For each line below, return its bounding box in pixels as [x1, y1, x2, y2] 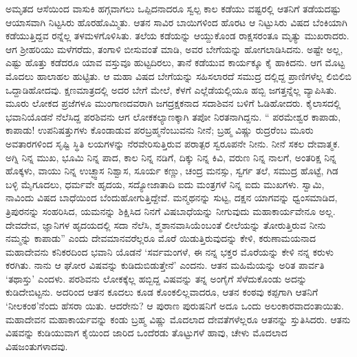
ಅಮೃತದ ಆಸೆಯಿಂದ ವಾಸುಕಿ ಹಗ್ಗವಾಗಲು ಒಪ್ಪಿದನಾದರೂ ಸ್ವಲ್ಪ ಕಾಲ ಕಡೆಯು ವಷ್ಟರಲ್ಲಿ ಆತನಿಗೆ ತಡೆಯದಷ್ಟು [6, 1, 341, 15]
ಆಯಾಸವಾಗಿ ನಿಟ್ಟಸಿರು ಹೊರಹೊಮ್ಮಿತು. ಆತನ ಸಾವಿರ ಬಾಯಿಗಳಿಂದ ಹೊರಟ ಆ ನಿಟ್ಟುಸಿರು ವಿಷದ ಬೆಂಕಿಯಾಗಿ [6, 14, 347, 29]
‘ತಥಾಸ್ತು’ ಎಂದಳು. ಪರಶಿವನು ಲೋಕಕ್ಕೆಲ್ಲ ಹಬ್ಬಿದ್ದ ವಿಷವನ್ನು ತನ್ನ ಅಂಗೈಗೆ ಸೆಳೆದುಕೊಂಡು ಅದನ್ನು [6, 271, 307, 285]
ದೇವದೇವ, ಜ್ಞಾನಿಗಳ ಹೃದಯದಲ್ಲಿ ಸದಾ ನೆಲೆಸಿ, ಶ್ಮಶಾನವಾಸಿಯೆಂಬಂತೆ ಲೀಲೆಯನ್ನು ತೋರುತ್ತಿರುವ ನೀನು [6, 217, 326, 232]
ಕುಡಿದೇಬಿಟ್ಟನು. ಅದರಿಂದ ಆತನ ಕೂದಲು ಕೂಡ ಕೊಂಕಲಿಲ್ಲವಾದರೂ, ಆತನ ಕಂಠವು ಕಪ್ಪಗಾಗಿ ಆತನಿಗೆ [6, 285, 318, 299]
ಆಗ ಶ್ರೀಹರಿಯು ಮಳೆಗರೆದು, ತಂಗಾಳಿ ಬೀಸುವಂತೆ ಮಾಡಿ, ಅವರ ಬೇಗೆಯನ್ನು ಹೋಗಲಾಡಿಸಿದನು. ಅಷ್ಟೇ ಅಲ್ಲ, [6, 41, 343, 56]
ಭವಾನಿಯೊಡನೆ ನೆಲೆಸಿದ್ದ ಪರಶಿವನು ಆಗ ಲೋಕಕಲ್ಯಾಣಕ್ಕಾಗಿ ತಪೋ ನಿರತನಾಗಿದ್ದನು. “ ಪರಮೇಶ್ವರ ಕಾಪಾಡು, [6, 109, 341, 123]
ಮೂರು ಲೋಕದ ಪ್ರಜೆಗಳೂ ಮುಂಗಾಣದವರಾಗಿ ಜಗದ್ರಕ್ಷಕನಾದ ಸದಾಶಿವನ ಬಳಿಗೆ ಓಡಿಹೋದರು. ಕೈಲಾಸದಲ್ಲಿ [6, 96, 341, 110]
